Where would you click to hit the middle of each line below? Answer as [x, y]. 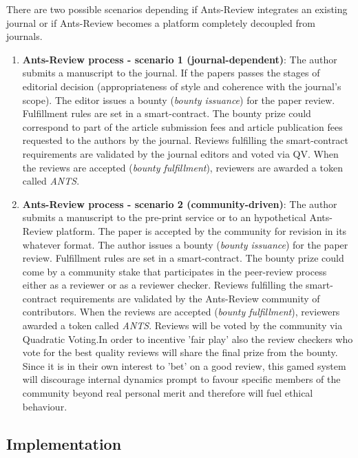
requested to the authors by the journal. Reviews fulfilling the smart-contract [186, 140]
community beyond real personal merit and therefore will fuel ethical [168, 393]
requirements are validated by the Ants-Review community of [190, 298]
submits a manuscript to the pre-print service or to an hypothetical [164, 217]
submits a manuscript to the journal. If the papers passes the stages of [171, 73]
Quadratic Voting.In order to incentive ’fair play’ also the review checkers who [188, 339]
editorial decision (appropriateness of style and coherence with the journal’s [182, 86]
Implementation [64, 443]
